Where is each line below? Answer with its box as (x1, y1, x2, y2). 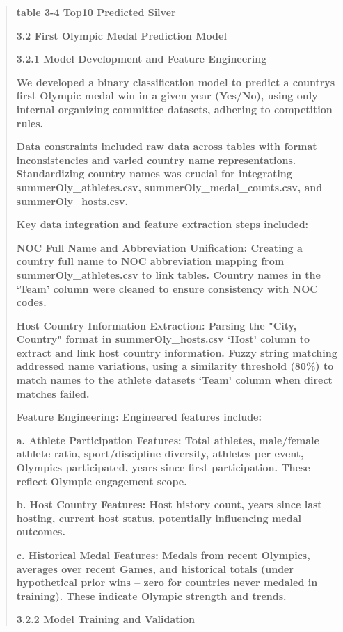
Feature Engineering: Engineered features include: (16, 410, 262, 424)
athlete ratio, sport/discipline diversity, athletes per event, (16, 446, 304, 461)
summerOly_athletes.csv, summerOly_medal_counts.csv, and (16, 179, 323, 194)
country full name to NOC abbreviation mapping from (16, 254, 285, 268)
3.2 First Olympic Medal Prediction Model (16, 28, 227, 42)
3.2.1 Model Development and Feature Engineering (16, 51, 267, 66)
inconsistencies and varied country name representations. (16, 152, 296, 167)
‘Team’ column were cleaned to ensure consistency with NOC (16, 281, 318, 295)
